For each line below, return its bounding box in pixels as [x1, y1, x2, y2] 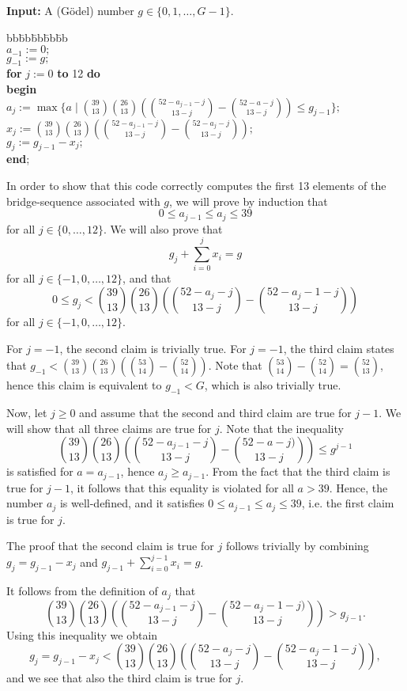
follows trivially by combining [225, 537, 369, 554]
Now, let [6, 404, 47, 420]
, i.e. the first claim [301, 495, 394, 511]
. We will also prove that [103, 220, 223, 237]
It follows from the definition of [6, 583, 158, 599]
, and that [122, 270, 171, 287]
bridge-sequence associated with [6, 192, 160, 209]
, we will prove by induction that [169, 192, 328, 209]
